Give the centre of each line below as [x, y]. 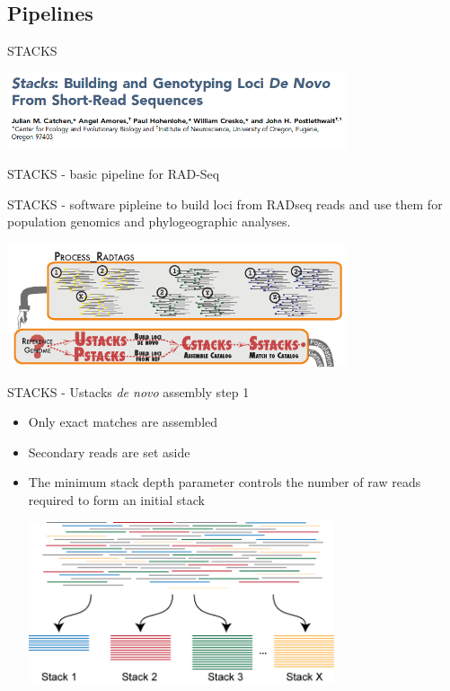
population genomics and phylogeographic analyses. [149, 221]
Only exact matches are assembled [123, 422]
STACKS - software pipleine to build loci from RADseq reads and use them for [225, 204]
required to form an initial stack [117, 500]
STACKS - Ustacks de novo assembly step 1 [128, 391]
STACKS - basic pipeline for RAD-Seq [114, 174]
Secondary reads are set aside [109, 452]
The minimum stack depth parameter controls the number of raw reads [225, 482]
